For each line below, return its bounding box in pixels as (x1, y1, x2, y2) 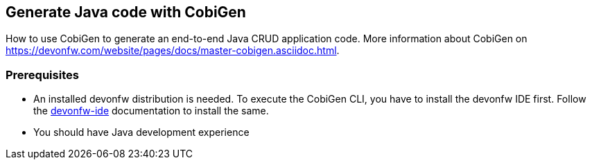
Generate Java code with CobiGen (6, 3, 246, 21)
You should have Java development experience (33, 126, 250, 139)
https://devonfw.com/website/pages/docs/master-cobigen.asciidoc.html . (6, 44, 340, 57)
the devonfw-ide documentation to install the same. (33, 105, 269, 117)
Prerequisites (6, 67, 79, 82)
